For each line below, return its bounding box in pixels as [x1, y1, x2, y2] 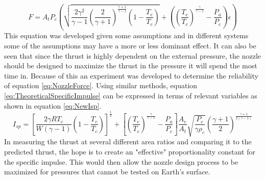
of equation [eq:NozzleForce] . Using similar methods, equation [4, 80, 198, 91]
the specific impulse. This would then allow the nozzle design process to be [4, 156, 238, 167]
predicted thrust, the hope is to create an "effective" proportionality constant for [4, 146, 256, 157]
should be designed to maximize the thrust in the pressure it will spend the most [4, 60, 257, 71]
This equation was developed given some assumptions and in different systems [4, 30, 249, 41]
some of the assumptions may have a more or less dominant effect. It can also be [4, 40, 256, 50]
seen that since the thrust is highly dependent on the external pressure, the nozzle [4, 50, 261, 61]
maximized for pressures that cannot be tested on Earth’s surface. [4, 166, 210, 177]
